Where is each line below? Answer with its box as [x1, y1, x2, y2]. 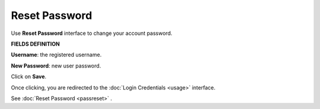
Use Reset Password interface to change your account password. [11, 30, 172, 37]
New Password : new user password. [11, 62, 101, 69]
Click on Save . [11, 73, 47, 80]
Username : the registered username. [11, 51, 102, 59]
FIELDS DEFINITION [11, 40, 60, 47]
